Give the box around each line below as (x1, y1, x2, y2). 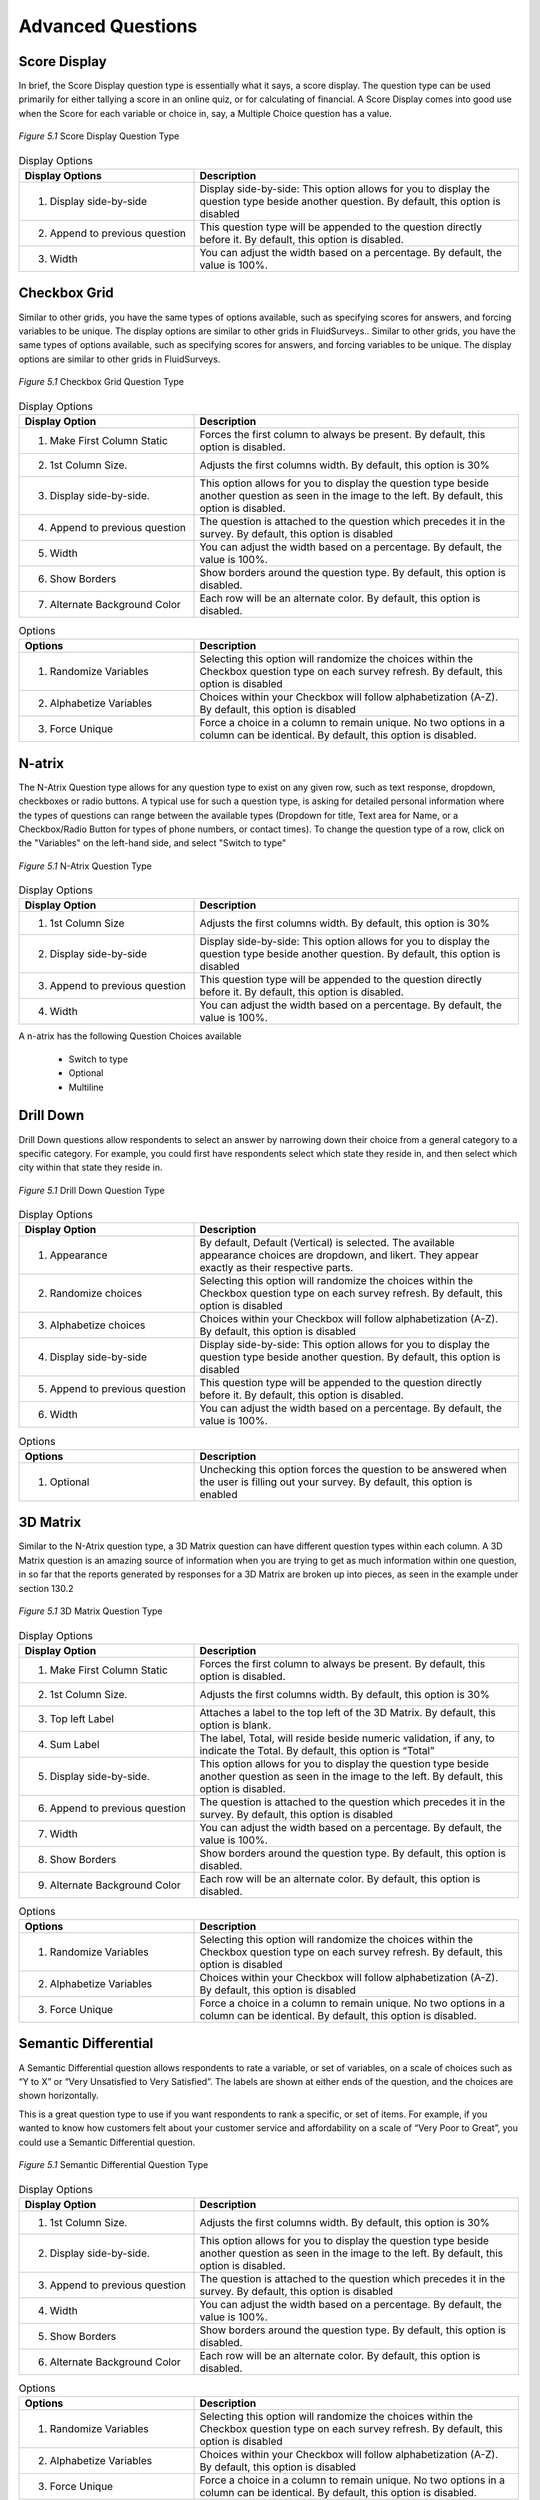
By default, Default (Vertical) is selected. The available (199, 1236, 455, 1250)
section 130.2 (18, 1582, 74, 1594)
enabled (199, 1487, 238, 1501)
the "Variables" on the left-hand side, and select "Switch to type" (18, 837, 287, 849)
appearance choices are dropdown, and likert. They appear (199, 1248, 479, 1262)
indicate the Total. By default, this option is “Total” (199, 1743, 435, 1757)
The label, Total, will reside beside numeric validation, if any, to (199, 1731, 495, 1745)
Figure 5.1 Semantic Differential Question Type (18, 2158, 209, 2170)
